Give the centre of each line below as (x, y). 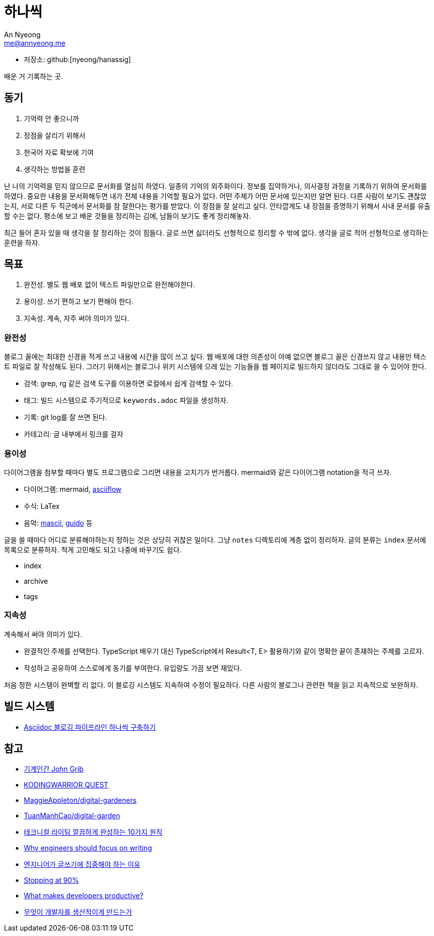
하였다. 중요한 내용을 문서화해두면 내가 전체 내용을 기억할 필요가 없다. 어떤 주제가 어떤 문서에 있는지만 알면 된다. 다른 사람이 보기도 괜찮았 (215, 196)
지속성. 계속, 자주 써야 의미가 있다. (77, 318)
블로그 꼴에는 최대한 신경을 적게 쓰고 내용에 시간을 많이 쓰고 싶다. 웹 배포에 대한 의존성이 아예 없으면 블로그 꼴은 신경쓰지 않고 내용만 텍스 (215, 357)
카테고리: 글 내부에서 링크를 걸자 (74, 434)
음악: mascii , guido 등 (58, 523)
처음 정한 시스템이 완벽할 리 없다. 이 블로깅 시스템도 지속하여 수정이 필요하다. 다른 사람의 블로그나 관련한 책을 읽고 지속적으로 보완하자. (211, 685)
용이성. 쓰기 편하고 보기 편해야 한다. (79, 302)
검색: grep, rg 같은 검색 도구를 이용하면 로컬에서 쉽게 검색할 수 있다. (129, 384)
